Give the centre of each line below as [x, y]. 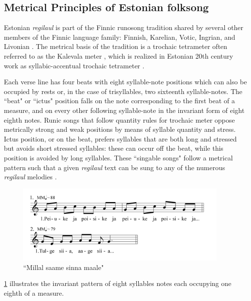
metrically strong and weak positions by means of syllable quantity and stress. [120, 129]
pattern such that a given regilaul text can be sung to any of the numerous [115, 167]
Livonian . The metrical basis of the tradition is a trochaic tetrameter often [116, 46]
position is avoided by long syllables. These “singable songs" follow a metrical [118, 157]
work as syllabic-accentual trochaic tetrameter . [74, 65]
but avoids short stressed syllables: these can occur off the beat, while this [114, 148]
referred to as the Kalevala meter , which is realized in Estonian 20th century [118, 55]
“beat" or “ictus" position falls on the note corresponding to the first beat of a [119, 101]
